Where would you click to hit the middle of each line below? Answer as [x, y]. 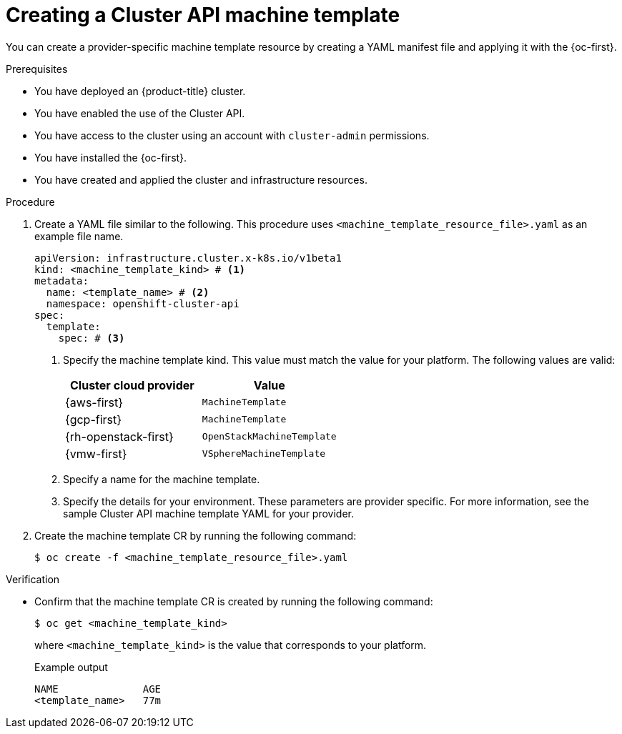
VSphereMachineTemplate [264, 454]
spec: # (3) [92, 338]
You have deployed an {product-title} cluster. [140, 91]
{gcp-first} [94, 419]
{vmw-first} [96, 453]
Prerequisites [37, 69]
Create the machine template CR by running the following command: [196, 535]
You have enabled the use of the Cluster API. [140, 113]
